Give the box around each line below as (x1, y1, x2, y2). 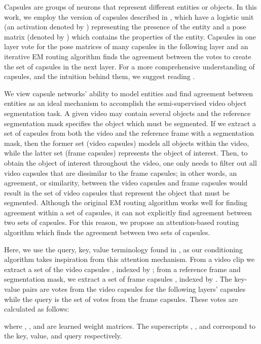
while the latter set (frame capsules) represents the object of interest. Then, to (4, 147, 248, 158)
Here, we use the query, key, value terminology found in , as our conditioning (4, 244, 243, 254)
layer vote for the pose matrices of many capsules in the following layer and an (4, 41, 248, 52)
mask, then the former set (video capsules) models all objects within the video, (4, 137, 249, 148)
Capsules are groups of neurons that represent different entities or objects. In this (4, 2, 257, 12)
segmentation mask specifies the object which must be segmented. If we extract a (4, 118, 256, 128)
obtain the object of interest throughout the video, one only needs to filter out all (4, 157, 257, 168)
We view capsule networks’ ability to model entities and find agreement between (4, 88, 253, 98)
